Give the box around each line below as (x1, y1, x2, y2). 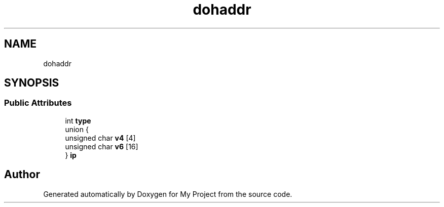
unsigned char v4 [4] (65, 133, 136, 142)
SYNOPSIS (4, 76, 59, 90)
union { (65, 125, 89, 134)
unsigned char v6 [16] (65, 142, 138, 151)
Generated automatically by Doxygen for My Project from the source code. (43, 189, 292, 198)
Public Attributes (4, 98, 72, 108)
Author (4, 168, 40, 181)
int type (65, 116, 91, 125)
